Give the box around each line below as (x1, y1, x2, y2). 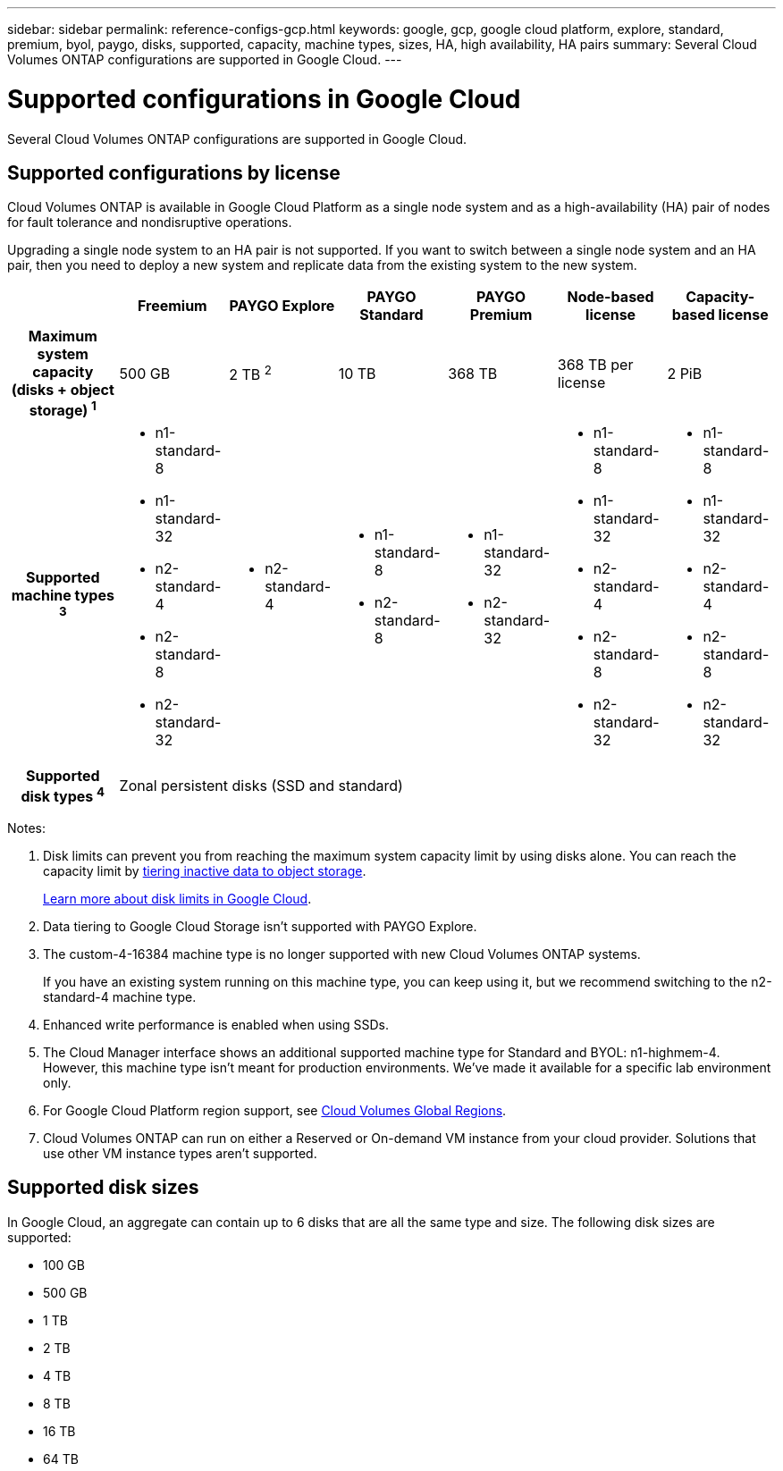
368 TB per (557, 356, 634, 374)
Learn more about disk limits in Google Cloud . (43, 891, 312, 906)
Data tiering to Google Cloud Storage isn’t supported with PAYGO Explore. (43, 919, 477, 934)
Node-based (567, 288, 654, 307)
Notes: (7, 820, 46, 836)
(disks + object (11, 381, 114, 399)
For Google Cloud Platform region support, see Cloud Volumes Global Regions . (43, 1103, 507, 1118)
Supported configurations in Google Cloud (7, 83, 521, 114)
